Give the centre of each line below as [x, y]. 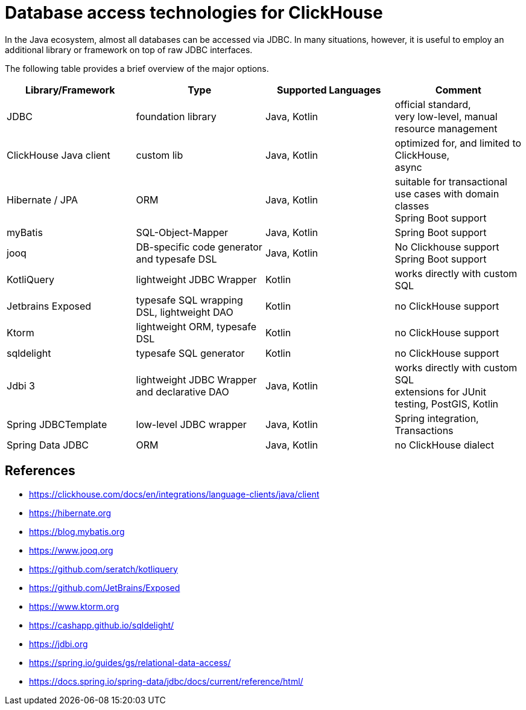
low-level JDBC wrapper [191, 424]
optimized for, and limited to [458, 143]
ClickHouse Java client [59, 155]
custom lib [160, 155]
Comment [458, 90]
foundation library [176, 116]
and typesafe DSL [176, 259]
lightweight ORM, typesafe [196, 326]
